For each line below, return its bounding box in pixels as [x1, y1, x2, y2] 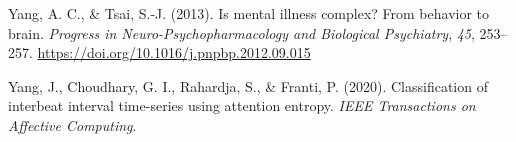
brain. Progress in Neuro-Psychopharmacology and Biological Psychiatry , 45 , [8, 22, 475, 43]
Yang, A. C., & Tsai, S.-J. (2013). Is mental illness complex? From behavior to [8, 3, 490, 23]
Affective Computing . [8, 114, 137, 135]
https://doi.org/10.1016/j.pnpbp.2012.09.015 [37, 42, 311, 63]
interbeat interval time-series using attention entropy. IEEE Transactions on [8, 95, 476, 116]
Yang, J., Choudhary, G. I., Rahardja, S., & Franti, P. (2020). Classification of [8, 75, 488, 96]
